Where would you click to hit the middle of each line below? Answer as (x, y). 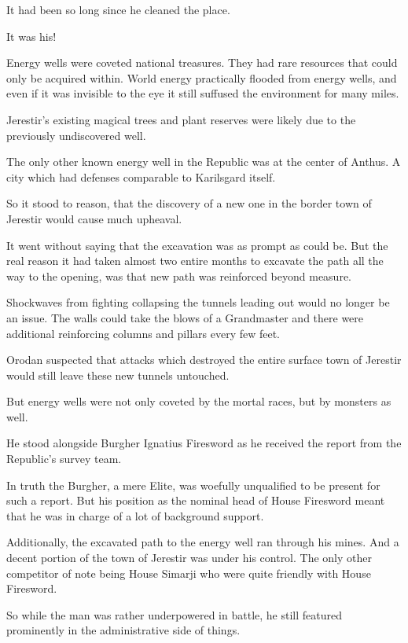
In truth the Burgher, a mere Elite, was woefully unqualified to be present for (193, 485)
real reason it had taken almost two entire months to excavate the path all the (195, 261)
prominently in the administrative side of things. (123, 630)
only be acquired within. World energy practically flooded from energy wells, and (202, 77)
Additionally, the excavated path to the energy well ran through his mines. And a (203, 542)
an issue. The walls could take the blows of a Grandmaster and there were (185, 317)
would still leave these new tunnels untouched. (118, 375)
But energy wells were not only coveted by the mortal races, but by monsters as (199, 401)
